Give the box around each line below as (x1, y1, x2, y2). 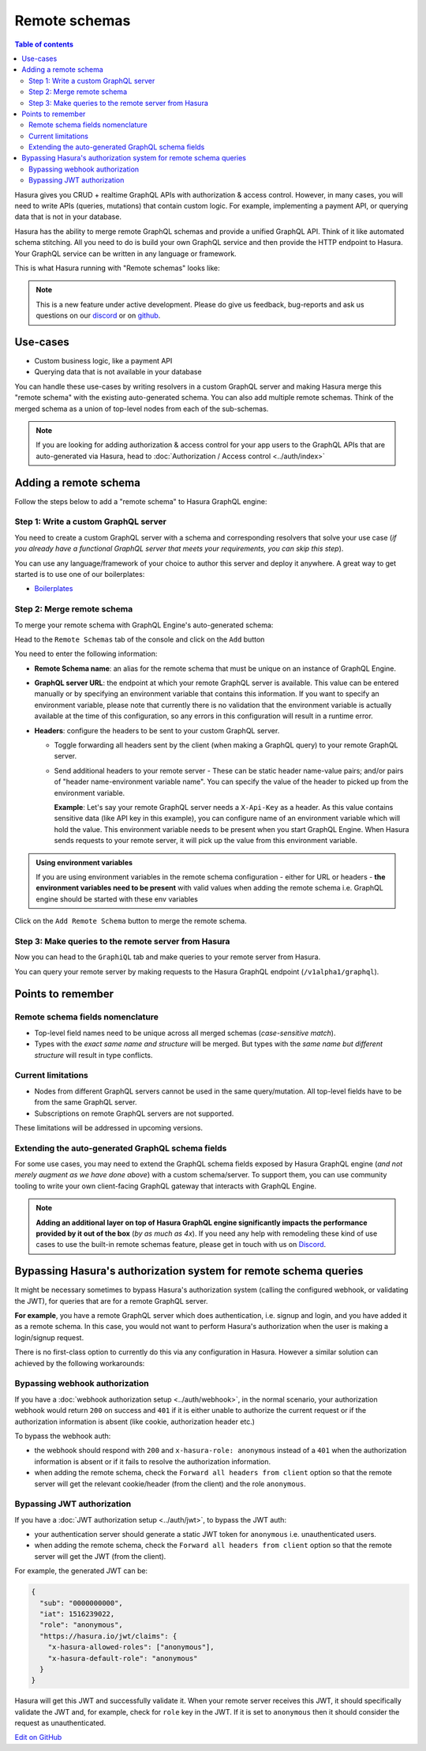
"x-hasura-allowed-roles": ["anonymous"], (47, 1643, 215, 1651)
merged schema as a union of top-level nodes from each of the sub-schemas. (14, 404, 269, 413)
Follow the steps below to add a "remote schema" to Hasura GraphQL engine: (14, 496, 267, 506)
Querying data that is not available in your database (34, 367, 202, 377)
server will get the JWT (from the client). (34, 1551, 166, 1561)
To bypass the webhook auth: (14, 1431, 111, 1440)
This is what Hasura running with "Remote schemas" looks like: (14, 263, 220, 273)
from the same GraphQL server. (34, 1098, 137, 1107)
